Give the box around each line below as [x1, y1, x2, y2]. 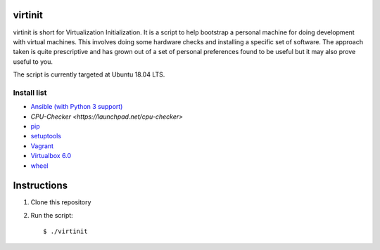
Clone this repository [30, 198, 91, 206]
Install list [13, 88, 47, 98]
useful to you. [13, 57, 53, 66]
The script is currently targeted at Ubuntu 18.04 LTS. [13, 70, 165, 79]
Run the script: [30, 211, 73, 219]
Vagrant [30, 141, 54, 150]
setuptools [30, 132, 61, 140]
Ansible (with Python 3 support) [30, 103, 123, 111]
